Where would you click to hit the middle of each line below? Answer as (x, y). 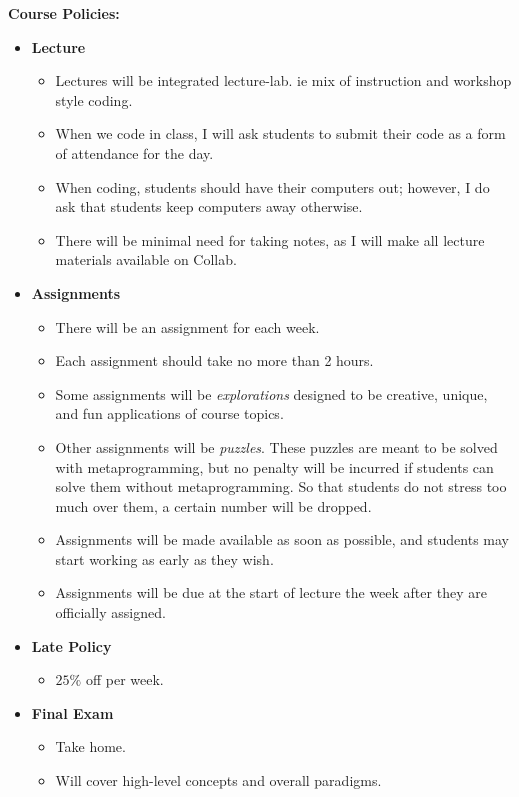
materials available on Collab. (146, 259)
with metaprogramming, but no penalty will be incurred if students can (274, 466)
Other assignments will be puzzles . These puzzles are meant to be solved (276, 446)
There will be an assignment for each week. (187, 326)
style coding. (94, 99)
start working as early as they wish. (164, 558)
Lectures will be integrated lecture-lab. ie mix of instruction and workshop (283, 80)
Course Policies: (64, 13)
